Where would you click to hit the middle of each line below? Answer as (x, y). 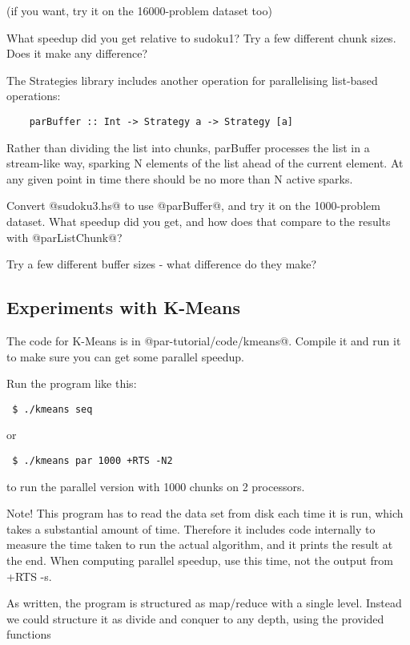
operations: (34, 96)
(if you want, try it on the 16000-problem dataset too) (139, 10)
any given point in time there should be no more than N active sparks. (180, 178)
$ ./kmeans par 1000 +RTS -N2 (92, 461)
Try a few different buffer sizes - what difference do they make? (162, 264)
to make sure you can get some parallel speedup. (125, 356)
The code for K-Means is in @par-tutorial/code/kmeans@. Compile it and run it (204, 340)
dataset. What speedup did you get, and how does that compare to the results (199, 221)
